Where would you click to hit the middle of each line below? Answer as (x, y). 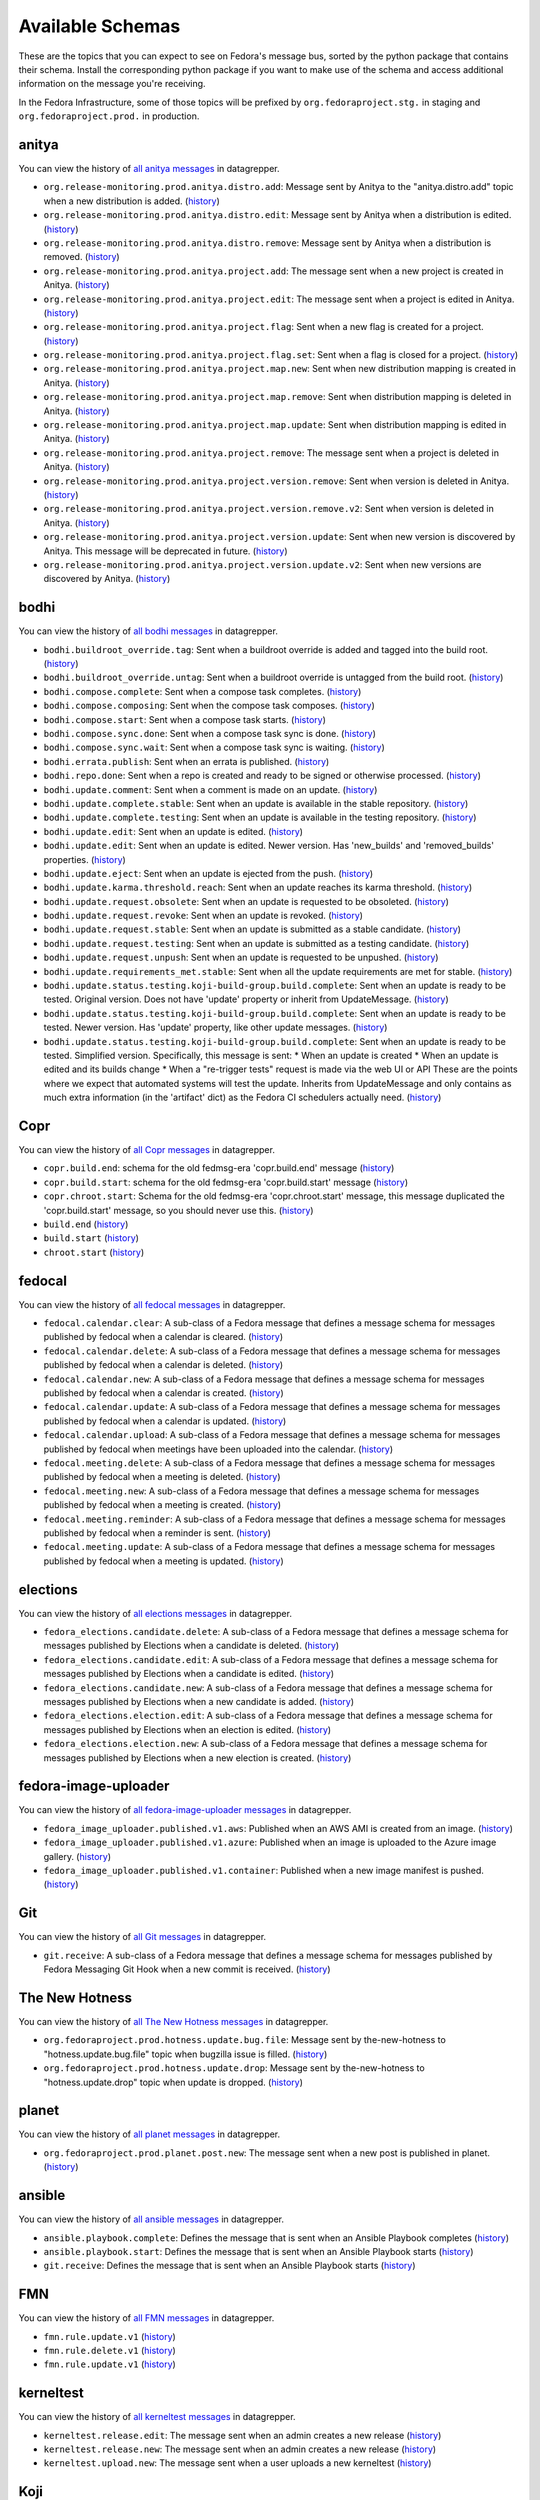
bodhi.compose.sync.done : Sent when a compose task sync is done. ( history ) (210, 733)
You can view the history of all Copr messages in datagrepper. (146, 1150)
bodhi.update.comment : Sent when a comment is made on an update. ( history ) (210, 789)
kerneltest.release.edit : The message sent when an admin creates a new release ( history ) (242, 2435)
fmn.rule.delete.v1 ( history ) (110, 2350)
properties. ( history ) (85, 859)
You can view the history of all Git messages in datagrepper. (142, 1937)
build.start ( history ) (91, 1238)
